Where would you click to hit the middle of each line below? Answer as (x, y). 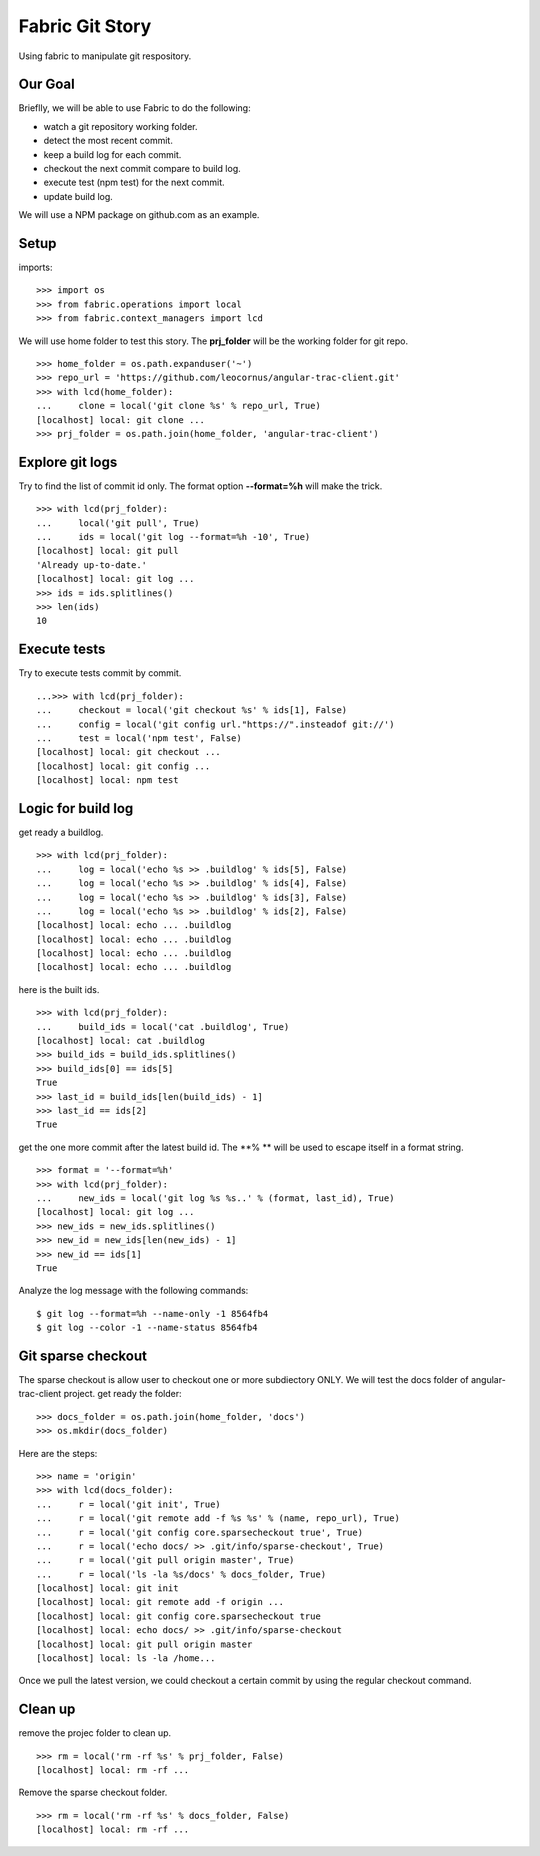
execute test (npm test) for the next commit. (134, 182)
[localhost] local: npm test (107, 780)
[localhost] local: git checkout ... (129, 752)
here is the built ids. (59, 989)
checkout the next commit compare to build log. (142, 169)
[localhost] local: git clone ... (120, 419)
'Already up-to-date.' (92, 564)
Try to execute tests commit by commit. (100, 673)
